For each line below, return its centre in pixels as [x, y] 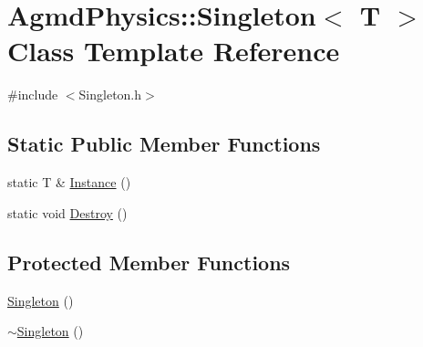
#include [33, 95]
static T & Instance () [69, 182]
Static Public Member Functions [164, 144]
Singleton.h [110, 95]
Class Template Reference [174, 51]
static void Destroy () [67, 212]
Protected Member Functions [149, 262]
